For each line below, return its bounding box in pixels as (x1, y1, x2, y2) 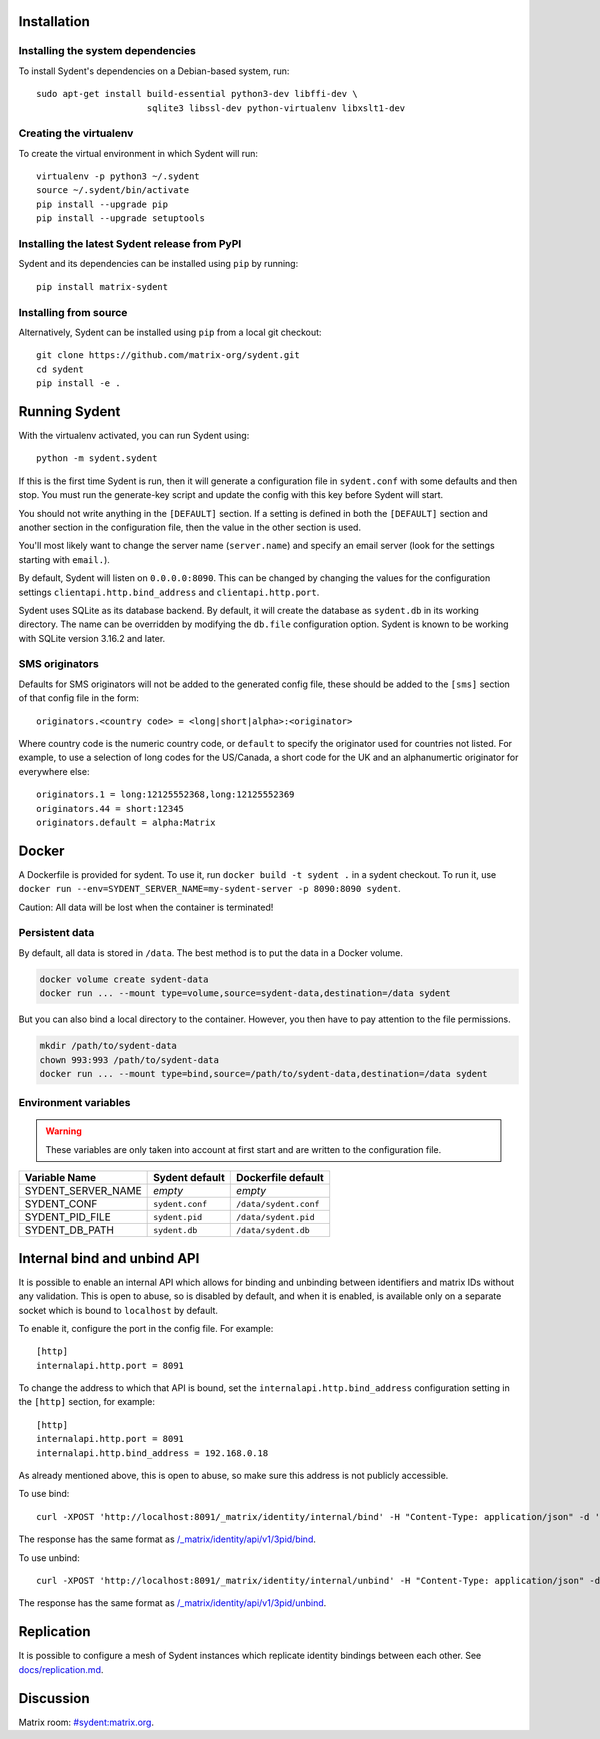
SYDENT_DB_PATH (24, 1223, 115, 1237)
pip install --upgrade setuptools (36, 213, 205, 224)
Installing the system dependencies (18, 44, 197, 58)
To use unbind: (18, 1551, 80, 1564)
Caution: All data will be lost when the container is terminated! (18, 901, 274, 913)
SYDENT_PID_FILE (24, 1210, 112, 1224)
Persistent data (18, 926, 95, 940)
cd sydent (36, 363, 84, 375)
